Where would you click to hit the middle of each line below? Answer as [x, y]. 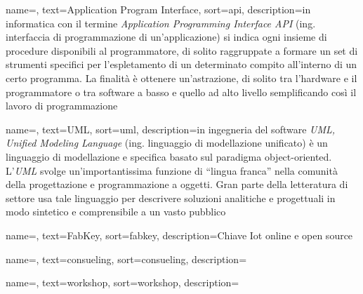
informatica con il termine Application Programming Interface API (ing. [161, 23]
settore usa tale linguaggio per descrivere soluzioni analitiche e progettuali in [171, 198]
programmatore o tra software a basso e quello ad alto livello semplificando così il [181, 92]
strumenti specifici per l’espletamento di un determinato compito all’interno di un [181, 64]
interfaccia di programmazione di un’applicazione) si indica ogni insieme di [166, 37]
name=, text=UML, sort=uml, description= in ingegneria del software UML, [171, 129]
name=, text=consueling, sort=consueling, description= [126, 259]
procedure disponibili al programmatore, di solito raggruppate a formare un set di [182, 50]
